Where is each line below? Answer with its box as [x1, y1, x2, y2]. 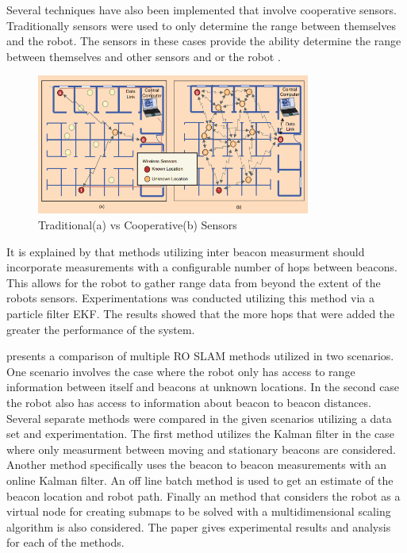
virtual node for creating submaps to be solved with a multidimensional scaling [6, 503, 391, 520]
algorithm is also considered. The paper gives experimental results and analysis [6, 518, 391, 535]
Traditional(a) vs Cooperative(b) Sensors [38, 217, 237, 232]
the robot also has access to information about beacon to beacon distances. [6, 394, 371, 410]
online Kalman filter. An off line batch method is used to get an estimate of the [6, 471, 394, 488]
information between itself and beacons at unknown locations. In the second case [6, 378, 400, 395]
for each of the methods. [6, 534, 125, 551]
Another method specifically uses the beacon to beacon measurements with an [6, 456, 387, 473]
